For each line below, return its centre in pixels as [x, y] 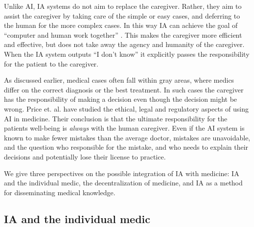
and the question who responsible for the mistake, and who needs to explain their [126, 147]
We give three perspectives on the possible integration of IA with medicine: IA [122, 173]
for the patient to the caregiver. [51, 63]
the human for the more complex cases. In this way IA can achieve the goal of [121, 25]
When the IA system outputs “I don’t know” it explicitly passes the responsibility [127, 54]
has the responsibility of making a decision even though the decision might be [121, 99]
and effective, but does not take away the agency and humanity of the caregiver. [124, 44]
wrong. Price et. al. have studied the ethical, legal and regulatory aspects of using [126, 108]
